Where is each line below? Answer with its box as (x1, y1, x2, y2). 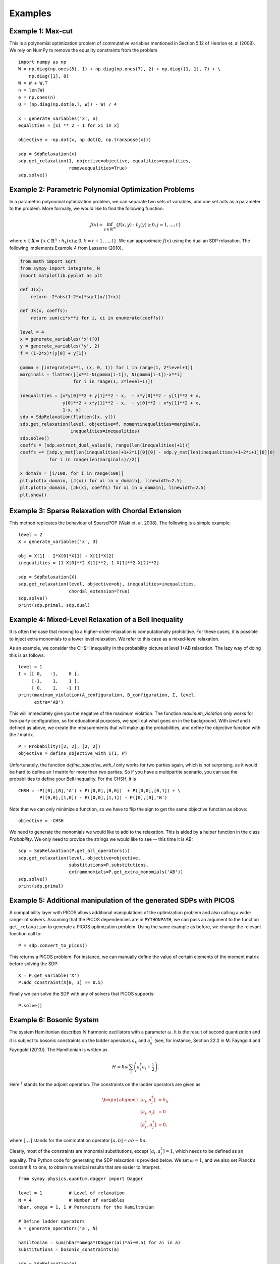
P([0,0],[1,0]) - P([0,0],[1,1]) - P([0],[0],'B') (39, 795, 167, 801)
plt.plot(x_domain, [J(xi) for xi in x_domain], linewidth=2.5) (20, 478, 183, 483)
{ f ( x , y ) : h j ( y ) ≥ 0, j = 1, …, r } (115, 221, 182, 229)
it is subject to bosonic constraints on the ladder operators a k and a (9, 1037, 151, 1045)
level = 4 (20, 329, 44, 335)
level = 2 (18, 531, 42, 537)
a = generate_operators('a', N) (18, 1226, 98, 1231)
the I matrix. (9, 732, 34, 738)
